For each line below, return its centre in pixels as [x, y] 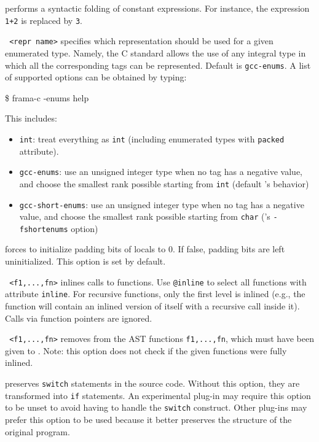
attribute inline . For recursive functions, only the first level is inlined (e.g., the [155, 294]
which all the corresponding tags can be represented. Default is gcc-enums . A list [158, 65]
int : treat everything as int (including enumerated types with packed [152, 138]
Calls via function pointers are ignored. [79, 318]
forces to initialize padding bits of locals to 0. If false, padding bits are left [145, 249]
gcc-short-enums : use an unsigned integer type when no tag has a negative [162, 204]
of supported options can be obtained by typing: [96, 77]
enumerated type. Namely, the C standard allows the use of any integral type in [156, 52]
